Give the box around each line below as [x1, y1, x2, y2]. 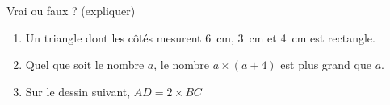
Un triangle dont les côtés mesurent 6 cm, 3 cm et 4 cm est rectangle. [25, 29, 375, 46]
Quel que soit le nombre [25, 56, 145, 73]
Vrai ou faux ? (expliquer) [6, 2, 136, 18]
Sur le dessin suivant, [25, 83, 131, 99]
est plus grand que [280, 56, 371, 73]
